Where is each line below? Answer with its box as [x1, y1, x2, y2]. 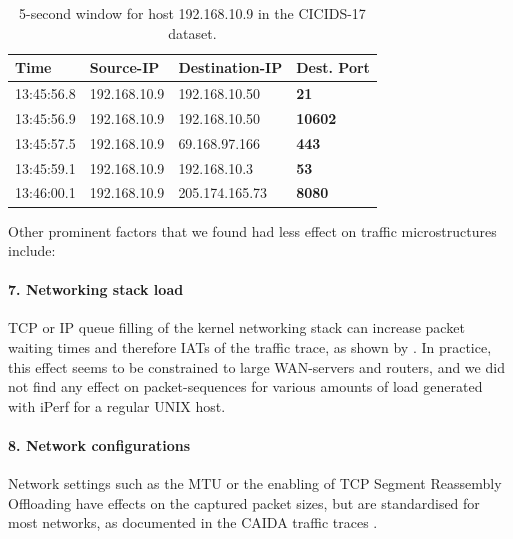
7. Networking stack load [8, 279, 184, 300]
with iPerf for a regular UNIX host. [8, 395, 226, 416]
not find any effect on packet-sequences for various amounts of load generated [8, 376, 483, 397]
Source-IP [89, 57, 160, 78]
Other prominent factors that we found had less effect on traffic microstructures [8, 220, 497, 241]
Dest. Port [296, 57, 370, 78]
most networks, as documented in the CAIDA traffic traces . [8, 512, 378, 533]
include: [8, 240, 56, 261]
